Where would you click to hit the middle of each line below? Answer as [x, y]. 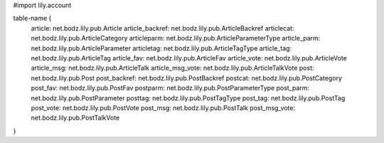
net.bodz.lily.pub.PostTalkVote [75, 118]
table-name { [32, 18]
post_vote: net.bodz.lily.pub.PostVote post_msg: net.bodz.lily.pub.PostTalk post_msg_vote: [163, 107]
